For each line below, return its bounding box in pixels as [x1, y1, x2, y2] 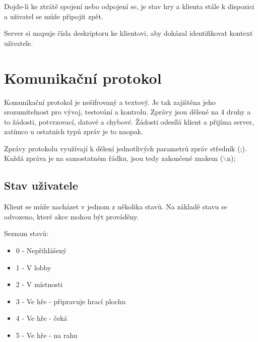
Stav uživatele [4, 178, 78, 193]
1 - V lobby [16, 262, 51, 272]
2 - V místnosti [16, 279, 63, 290]
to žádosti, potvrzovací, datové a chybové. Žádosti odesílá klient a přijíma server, [4, 116, 254, 127]
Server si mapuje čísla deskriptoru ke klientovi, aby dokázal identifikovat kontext [4, 28, 253, 38]
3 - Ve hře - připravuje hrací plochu [16, 296, 125, 306]
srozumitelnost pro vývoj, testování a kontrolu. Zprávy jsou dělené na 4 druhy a [4, 106, 251, 117]
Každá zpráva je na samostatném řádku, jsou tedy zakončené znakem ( [4, 153, 223, 163]
